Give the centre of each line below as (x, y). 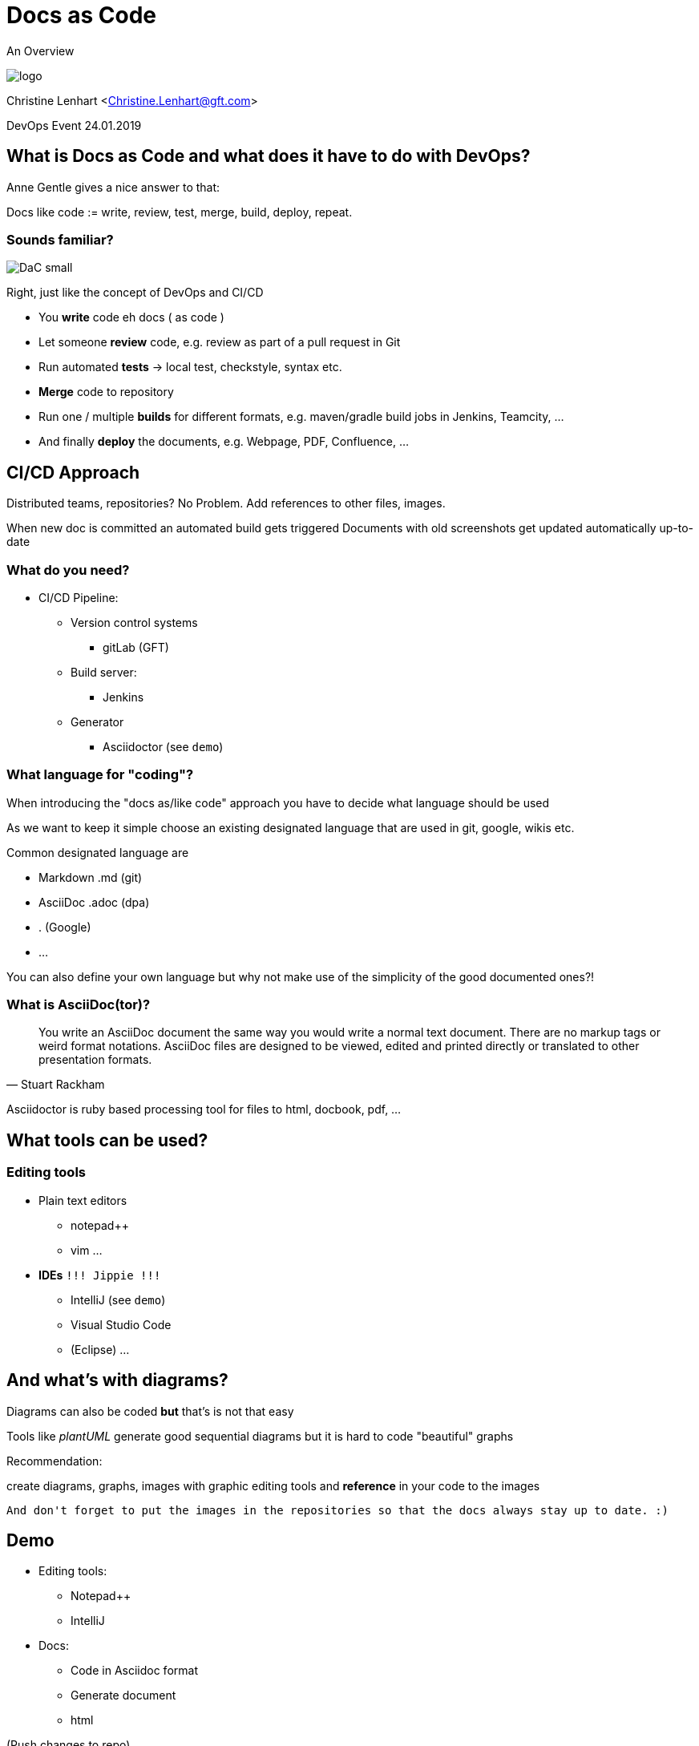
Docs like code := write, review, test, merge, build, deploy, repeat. (180, 212)
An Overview (40, 51)
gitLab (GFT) (136, 647)
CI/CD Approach (73, 472)
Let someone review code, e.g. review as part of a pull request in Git (220, 342)
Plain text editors (83, 1200)
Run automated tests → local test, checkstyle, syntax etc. (190, 367)
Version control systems (134, 622)
